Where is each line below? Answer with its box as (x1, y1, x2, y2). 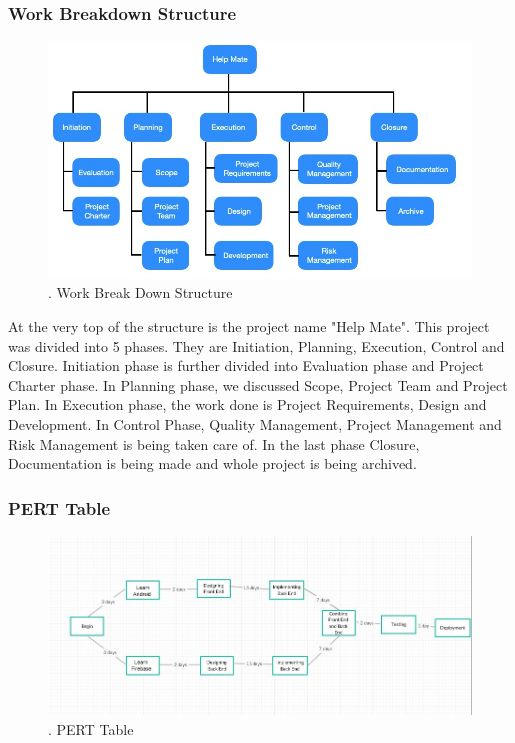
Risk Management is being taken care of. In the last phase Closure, (8, 433, 420, 454)
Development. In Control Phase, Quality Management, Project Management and (8, 414, 502, 435)
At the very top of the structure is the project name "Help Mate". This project (8, 316, 490, 337)
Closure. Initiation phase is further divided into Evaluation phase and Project (8, 355, 484, 376)
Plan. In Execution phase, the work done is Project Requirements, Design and (8, 394, 487, 415)
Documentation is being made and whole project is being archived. (8, 453, 417, 474)
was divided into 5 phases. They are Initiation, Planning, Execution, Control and (8, 335, 505, 356)
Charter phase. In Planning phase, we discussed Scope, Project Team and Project (8, 374, 508, 395)
